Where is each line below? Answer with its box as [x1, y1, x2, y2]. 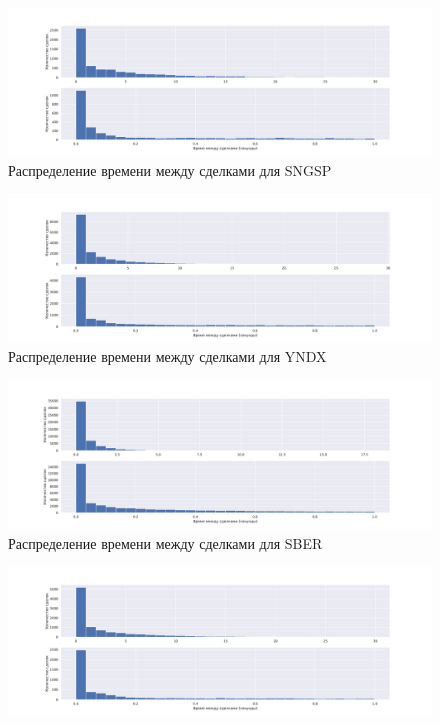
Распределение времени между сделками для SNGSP [8, 159, 332, 180]
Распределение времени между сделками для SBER [8, 532, 323, 553]
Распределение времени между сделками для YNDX [8, 346, 327, 367]
